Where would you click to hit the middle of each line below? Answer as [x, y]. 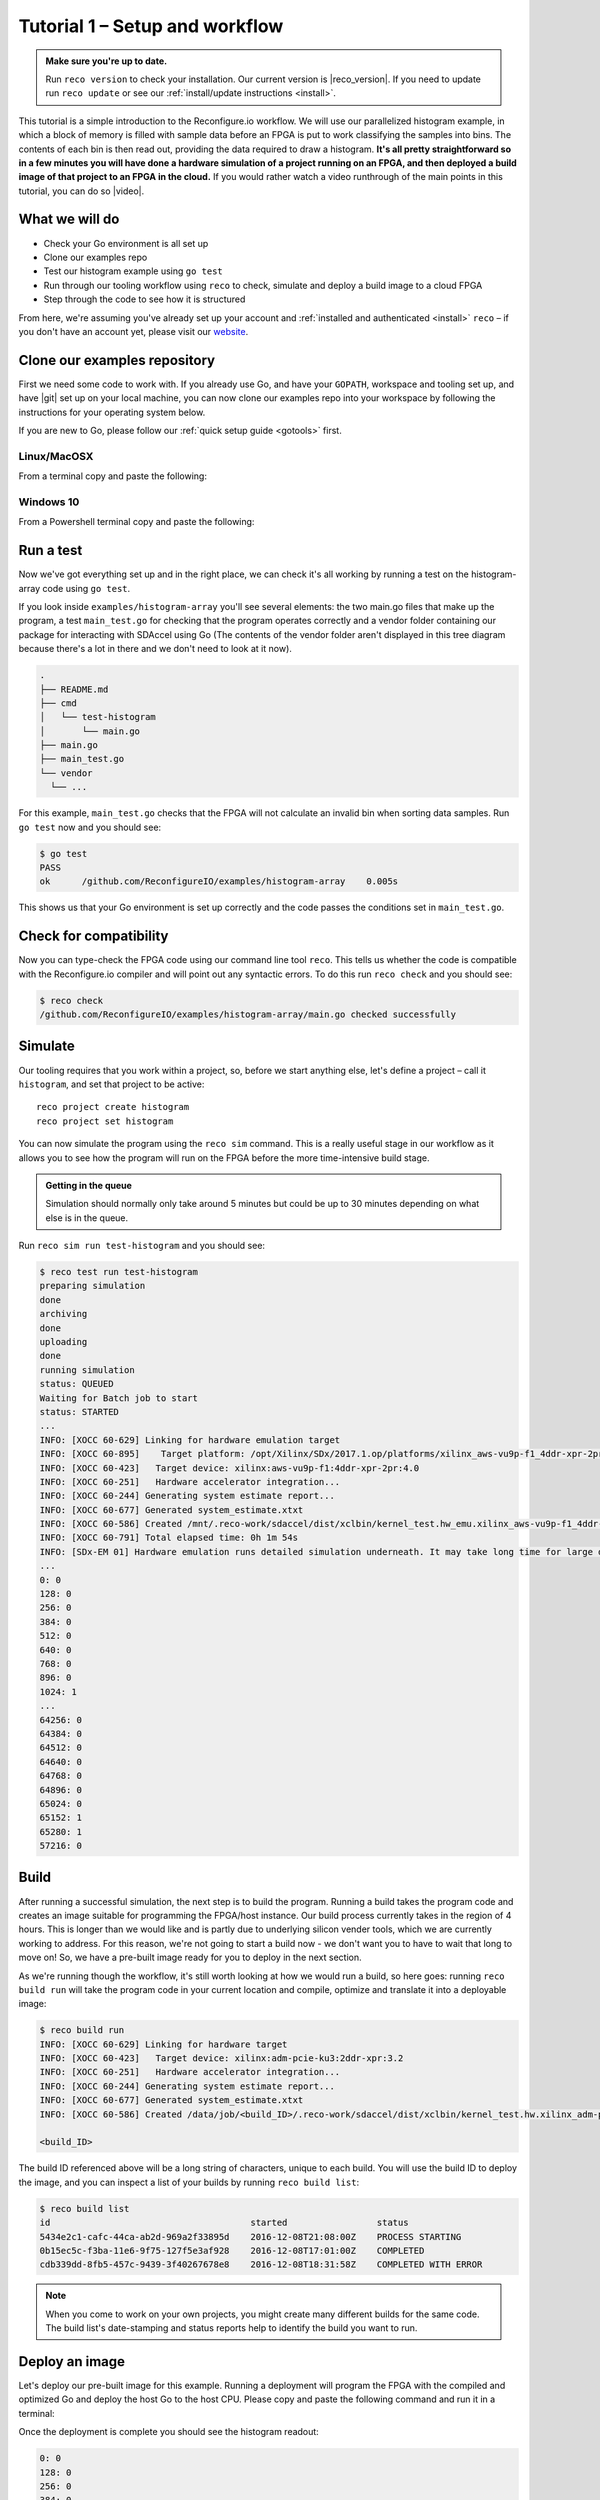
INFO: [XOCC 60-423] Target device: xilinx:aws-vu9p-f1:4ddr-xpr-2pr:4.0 [229, 1468]
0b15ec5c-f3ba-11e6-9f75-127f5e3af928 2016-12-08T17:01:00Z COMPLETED [232, 2250]
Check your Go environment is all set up [126, 243]
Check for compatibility [93, 936]
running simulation [87, 1369]
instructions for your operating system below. [112, 412]
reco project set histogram [105, 1121]
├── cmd [58, 703]
